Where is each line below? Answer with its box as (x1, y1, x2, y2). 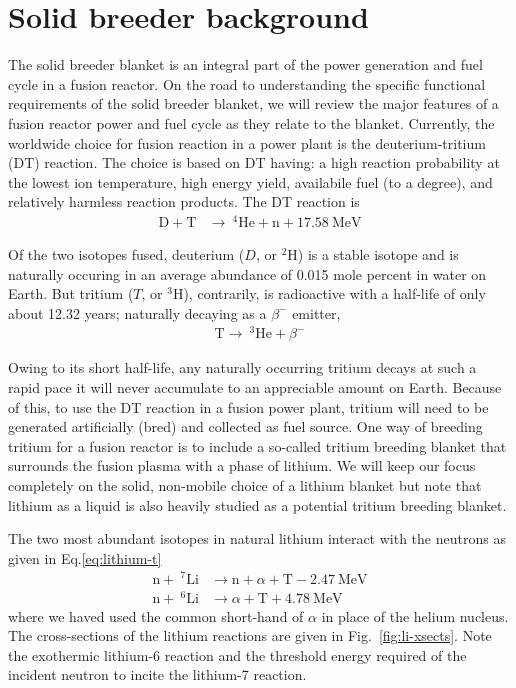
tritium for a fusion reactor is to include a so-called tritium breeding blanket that (8, 435, 507, 456)
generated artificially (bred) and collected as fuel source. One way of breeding (8, 416, 483, 437)
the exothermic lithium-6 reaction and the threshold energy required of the (8, 644, 467, 665)
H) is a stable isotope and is (287, 243, 459, 264)
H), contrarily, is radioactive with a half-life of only (172, 283, 486, 304)
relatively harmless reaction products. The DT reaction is (8, 191, 360, 212)
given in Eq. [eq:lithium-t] (8, 547, 162, 568)
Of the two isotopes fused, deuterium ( (8, 243, 245, 264)
